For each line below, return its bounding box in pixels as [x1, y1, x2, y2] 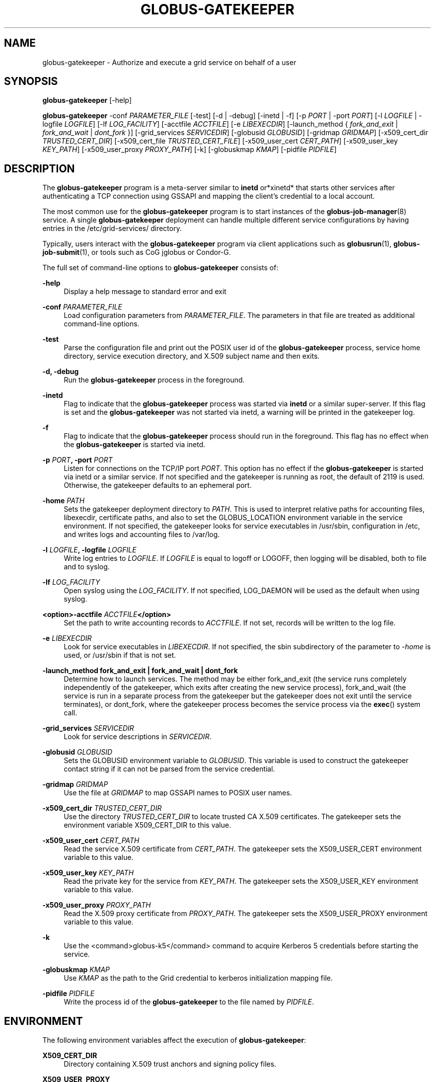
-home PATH [42, 496, 85, 505]
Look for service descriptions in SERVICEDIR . [64, 732, 212, 741]
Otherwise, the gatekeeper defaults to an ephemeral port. [64, 481, 252, 490]
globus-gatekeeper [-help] [42, 96, 132, 105]
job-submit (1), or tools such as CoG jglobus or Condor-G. [42, 248, 231, 257]
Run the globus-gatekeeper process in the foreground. [64, 376, 245, 385]
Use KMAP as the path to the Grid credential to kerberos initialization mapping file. [64, 974, 333, 983]
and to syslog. [64, 562, 110, 571]
